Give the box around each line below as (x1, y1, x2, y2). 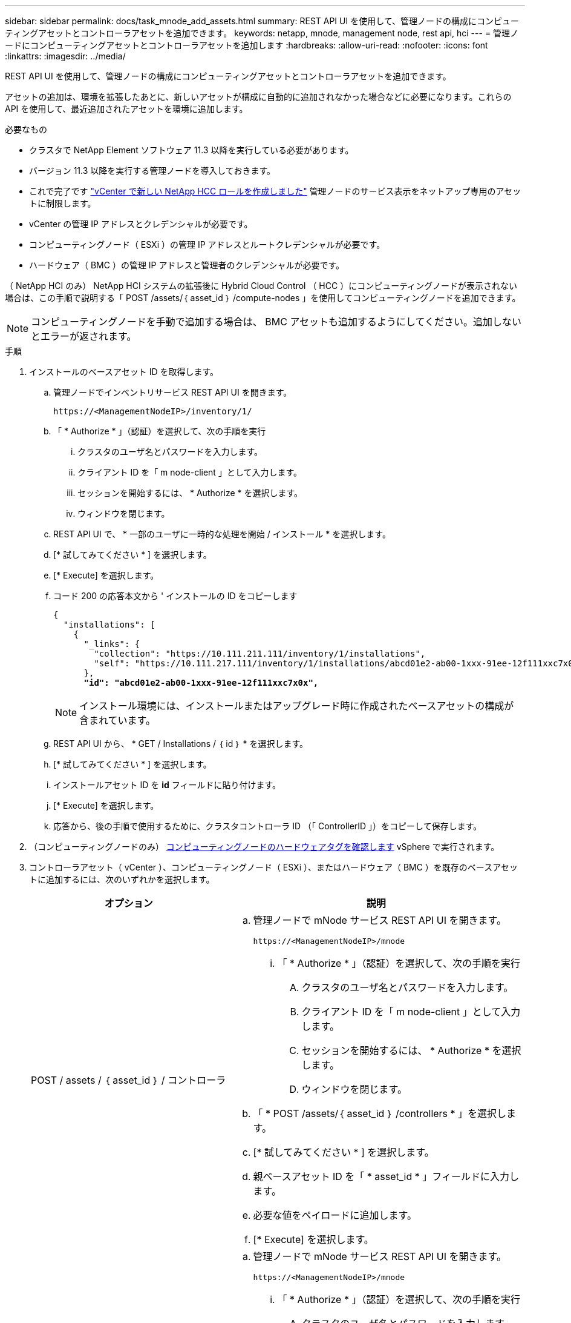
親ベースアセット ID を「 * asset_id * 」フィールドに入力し (253, 1170, 519, 1182)
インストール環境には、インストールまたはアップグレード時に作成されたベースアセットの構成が (79, 700, 514, 712)
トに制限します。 (29, 198, 96, 208)
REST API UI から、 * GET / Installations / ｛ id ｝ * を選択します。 (53, 738, 308, 749)
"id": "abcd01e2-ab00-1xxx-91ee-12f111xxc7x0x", (83, 678, 319, 688)
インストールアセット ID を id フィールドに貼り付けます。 (53, 780, 281, 790)
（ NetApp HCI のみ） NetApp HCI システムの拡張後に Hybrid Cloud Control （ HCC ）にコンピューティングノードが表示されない (5, 280, 518, 291)
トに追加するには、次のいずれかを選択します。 (29, 874, 215, 884)
